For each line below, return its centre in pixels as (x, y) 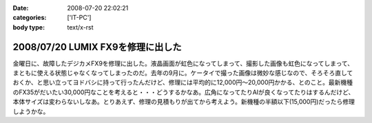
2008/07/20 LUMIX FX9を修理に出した (97, 47)
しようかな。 (31, 111)
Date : (21, 8)
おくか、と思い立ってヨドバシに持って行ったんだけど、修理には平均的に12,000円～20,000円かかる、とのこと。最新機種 (183, 82)
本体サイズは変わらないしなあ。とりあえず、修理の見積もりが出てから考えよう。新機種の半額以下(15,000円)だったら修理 (184, 102)
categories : (30, 18)
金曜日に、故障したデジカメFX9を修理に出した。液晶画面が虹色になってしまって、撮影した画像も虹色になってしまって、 (183, 63)
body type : (29, 27)
